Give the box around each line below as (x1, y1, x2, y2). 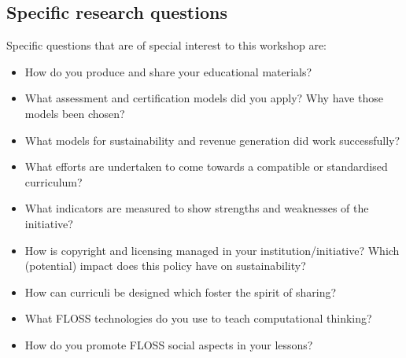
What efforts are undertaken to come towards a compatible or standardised (24, 158, 388, 175)
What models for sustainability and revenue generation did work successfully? (24, 131, 400, 148)
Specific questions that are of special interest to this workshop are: (6, 37, 327, 54)
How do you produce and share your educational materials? (24, 63, 312, 79)
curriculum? (24, 173, 83, 190)
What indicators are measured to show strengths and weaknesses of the (24, 200, 369, 216)
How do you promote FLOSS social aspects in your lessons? (24, 336, 313, 352)
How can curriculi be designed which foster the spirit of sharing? (24, 283, 337, 300)
